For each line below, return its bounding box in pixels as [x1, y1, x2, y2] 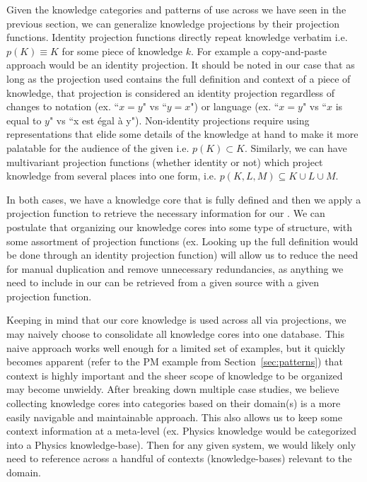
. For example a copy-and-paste [191, 43, 327, 58]
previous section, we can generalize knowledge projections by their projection [6, 16, 339, 30]
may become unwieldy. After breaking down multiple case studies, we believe [6, 382, 339, 396]
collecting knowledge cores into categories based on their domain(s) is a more [6, 396, 341, 411]
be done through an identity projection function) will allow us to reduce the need [6, 247, 359, 262]
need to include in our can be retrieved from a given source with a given [6, 275, 320, 290]
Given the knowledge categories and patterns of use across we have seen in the [6, 2, 346, 16]
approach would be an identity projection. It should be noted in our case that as [6, 57, 355, 72]
